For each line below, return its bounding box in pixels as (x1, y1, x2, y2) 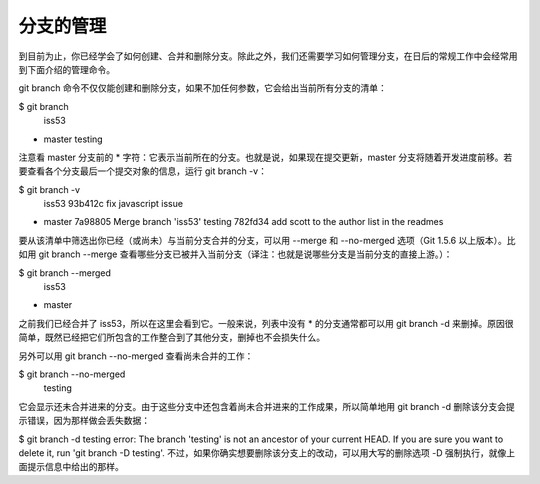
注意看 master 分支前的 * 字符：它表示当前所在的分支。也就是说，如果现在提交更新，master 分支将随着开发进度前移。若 (18, 151, 513, 163)
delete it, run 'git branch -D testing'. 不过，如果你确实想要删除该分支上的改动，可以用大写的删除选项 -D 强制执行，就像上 (18, 446, 515, 459)
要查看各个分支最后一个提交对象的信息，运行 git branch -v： (18, 165, 267, 177)
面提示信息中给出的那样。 (18, 461, 124, 473)
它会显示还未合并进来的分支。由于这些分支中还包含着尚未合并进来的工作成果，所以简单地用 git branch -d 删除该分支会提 (18, 400, 515, 412)
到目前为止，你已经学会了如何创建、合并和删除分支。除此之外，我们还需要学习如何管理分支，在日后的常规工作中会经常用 (18, 50, 518, 62)
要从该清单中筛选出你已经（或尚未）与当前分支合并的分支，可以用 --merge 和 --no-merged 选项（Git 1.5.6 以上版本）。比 (18, 234, 516, 246)
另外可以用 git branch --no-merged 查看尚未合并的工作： (18, 350, 254, 362)
